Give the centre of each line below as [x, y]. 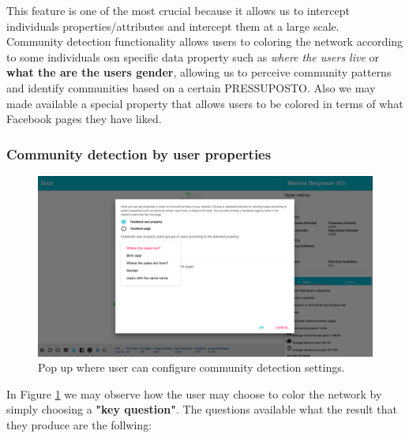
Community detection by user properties [139, 153]
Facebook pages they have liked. [84, 119]
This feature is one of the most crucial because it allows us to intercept [178, 10]
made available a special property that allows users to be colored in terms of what [205, 103]
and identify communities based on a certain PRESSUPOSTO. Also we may [191, 87]
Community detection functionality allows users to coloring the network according [205, 41]
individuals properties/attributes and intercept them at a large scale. [173, 26]
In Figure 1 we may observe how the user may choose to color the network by [194, 393]
